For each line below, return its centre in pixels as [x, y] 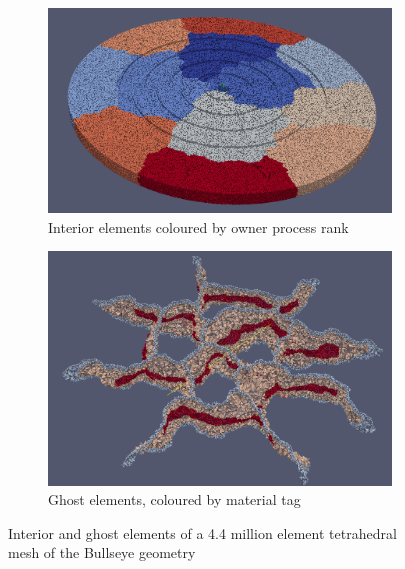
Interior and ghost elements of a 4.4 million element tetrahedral [202, 532]
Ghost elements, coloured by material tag [174, 499]
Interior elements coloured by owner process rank [198, 226]
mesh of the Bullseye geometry [102, 552]
